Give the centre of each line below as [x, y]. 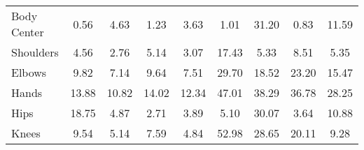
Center [28, 32]
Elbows [29, 72]
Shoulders [35, 52]
